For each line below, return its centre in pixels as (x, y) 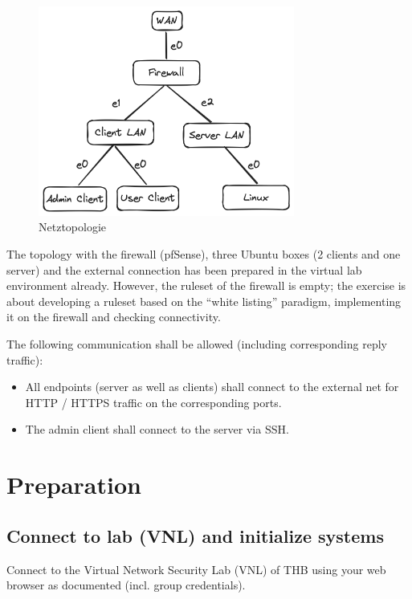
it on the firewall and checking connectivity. (114, 317)
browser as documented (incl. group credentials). (126, 585)
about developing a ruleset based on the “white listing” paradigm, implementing (204, 301)
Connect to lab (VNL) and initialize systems (195, 535)
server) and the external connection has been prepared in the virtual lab (184, 269)
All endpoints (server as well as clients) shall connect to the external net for (212, 387)
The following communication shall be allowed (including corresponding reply (197, 344)
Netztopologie (72, 227)
